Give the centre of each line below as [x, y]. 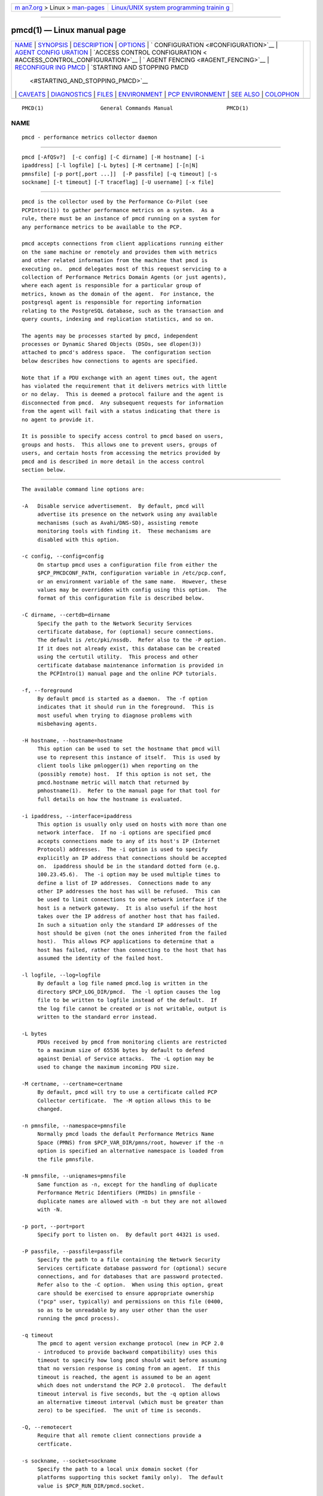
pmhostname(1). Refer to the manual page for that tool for [129, 791]
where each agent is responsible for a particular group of [112, 285]
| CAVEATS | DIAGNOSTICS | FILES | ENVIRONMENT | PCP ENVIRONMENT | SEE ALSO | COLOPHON [157, 94]
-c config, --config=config [63, 556]
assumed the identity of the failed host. [100, 958]
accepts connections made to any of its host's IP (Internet [129, 841]
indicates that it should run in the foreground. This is [126, 707]
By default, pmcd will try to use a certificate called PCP [127, 1092]
